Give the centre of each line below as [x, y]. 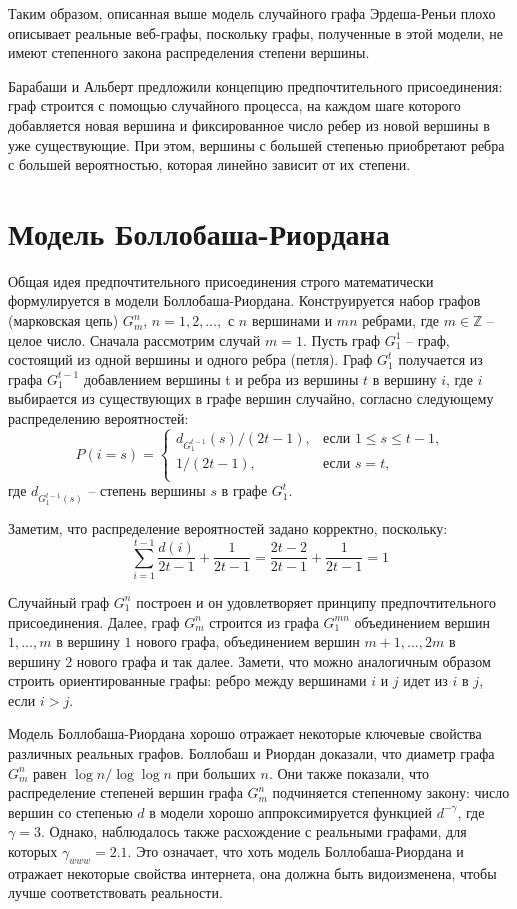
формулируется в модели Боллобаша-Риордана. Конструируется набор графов [244, 300]
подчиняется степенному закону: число [391, 792]
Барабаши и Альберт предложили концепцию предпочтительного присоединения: [255, 85]
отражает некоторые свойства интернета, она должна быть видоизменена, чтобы [252, 872]
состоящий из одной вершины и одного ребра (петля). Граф [190, 359]
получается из [440, 359]
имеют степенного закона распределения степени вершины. [189, 52]
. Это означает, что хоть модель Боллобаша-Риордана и [295, 851]
